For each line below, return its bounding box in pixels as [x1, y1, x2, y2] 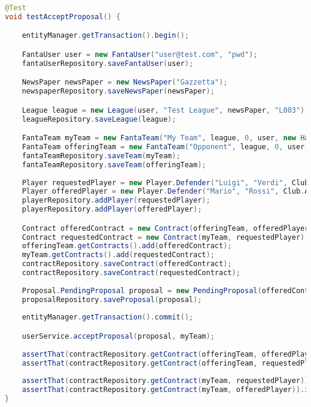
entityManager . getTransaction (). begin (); [22, 31, 189, 40]
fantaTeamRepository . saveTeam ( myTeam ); [22, 151, 181, 160]
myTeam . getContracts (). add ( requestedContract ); [22, 251, 215, 260]
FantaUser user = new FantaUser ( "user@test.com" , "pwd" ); [22, 50, 258, 59]
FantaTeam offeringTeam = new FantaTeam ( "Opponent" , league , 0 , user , [22, 143, 309, 152]
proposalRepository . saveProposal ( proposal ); [22, 295, 202, 304]
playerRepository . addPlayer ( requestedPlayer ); [22, 196, 211, 205]
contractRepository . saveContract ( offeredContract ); [22, 260, 232, 269]
